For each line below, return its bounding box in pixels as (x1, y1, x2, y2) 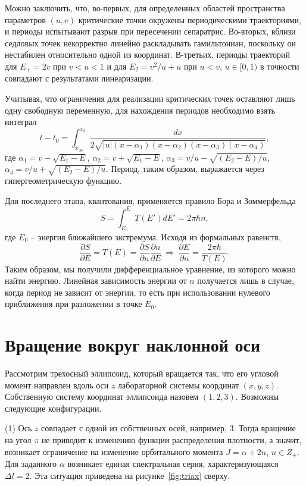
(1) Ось (5, 422, 32, 434)
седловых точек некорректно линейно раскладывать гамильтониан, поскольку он (5, 36, 296, 49)
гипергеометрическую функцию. (5, 174, 122, 187)
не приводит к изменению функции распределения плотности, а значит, (41, 434, 302, 446)
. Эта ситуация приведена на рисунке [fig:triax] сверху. (29, 469, 230, 481)
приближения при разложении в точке (5, 297, 142, 310)
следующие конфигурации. (5, 402, 102, 414)
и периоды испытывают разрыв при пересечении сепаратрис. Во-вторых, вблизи (5, 25, 296, 37)
